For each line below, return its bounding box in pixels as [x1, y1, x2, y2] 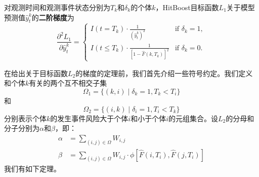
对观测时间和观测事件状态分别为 [4, 2, 110, 12]
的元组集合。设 [168, 113, 218, 123]
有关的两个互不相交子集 [29, 78, 107, 88]
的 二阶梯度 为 [31, 12, 74, 22]
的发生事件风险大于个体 [50, 113, 128, 123]
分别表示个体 [4, 113, 47, 123]
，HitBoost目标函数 [155, 2, 219, 12]
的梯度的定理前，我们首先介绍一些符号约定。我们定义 [75, 67, 253, 78]
